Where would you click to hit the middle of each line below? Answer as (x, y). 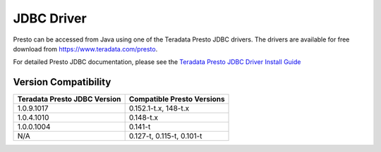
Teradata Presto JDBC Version (69, 99)
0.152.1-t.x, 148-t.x (159, 108)
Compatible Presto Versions (177, 99)
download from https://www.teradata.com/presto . (85, 49)
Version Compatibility (62, 82)
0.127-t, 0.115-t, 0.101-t (165, 136)
